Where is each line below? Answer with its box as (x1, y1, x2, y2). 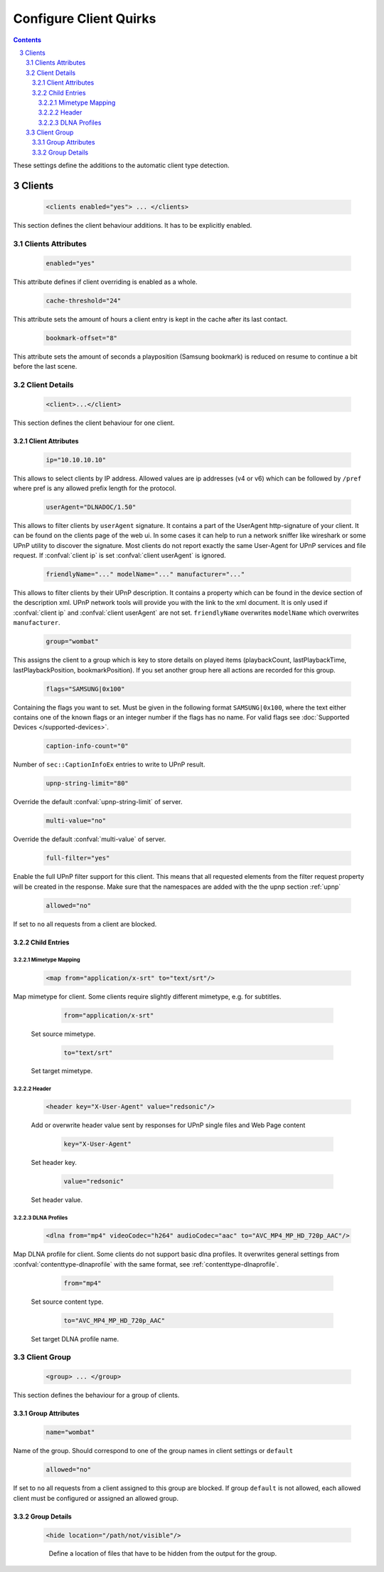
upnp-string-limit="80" (46, 779, 129, 788)
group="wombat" (46, 638, 99, 645)
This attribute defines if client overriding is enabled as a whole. (13, 278, 198, 286)
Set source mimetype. (31, 1029, 96, 1038)
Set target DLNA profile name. (31, 1334, 119, 1343)
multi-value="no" (46, 817, 107, 825)
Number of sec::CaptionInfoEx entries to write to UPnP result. (13, 760, 206, 769)
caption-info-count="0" (46, 742, 129, 750)
